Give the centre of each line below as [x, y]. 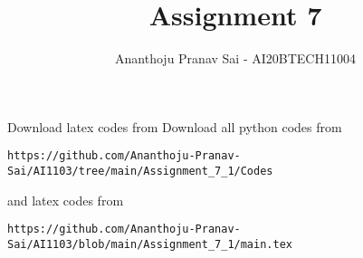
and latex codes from [66, 200]
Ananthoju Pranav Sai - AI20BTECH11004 [235, 58]
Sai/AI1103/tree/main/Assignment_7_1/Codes [140, 171]
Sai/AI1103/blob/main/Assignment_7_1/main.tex [150, 244]
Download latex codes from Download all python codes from [175, 126]
